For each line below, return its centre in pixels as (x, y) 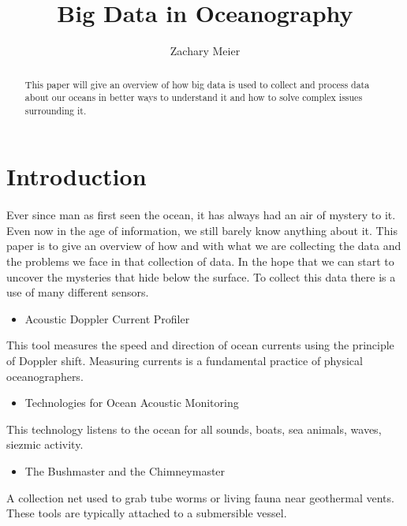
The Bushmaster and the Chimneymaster (125, 470)
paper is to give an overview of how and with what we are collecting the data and (204, 246)
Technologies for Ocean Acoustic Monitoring (132, 403)
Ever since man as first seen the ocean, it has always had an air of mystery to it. (201, 215)
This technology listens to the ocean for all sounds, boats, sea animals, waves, (194, 429)
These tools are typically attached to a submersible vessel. (147, 513)
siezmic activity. (45, 444)
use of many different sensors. (78, 292)
